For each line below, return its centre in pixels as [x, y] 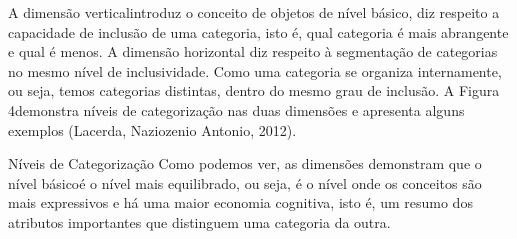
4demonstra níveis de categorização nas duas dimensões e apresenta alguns [236, 109]
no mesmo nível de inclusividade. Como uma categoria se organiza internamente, [255, 70]
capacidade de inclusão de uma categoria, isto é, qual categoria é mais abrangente [258, 31]
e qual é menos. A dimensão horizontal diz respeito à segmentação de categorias [253, 51]
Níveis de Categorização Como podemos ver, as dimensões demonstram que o [245, 163]
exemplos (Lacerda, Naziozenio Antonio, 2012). [152, 129]
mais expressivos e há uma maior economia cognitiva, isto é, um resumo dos [240, 202]
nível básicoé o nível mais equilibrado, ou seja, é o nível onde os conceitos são [245, 182]
